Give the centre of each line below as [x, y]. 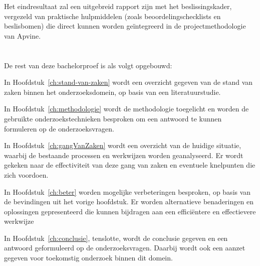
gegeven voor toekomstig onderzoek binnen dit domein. [88, 258]
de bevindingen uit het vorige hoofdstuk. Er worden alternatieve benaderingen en [129, 202]
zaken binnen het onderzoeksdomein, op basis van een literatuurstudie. [112, 92]
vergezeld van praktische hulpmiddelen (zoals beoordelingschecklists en [112, 16]
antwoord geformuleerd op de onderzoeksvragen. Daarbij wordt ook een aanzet [125, 248]
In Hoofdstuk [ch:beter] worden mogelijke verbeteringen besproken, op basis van [127, 191]
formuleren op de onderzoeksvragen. [59, 128]
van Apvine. [23, 35]
